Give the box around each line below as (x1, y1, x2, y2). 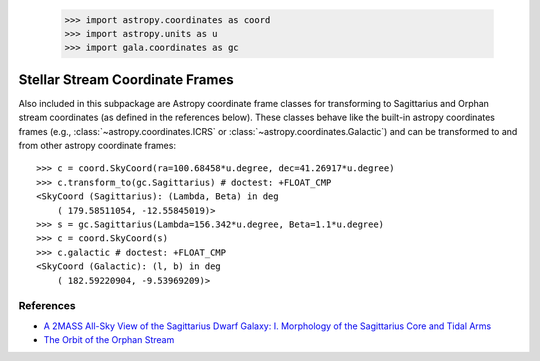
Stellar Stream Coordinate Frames (18, 71, 234, 88)
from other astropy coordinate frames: (18, 140, 177, 152)
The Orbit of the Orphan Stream (43, 334, 175, 346)
